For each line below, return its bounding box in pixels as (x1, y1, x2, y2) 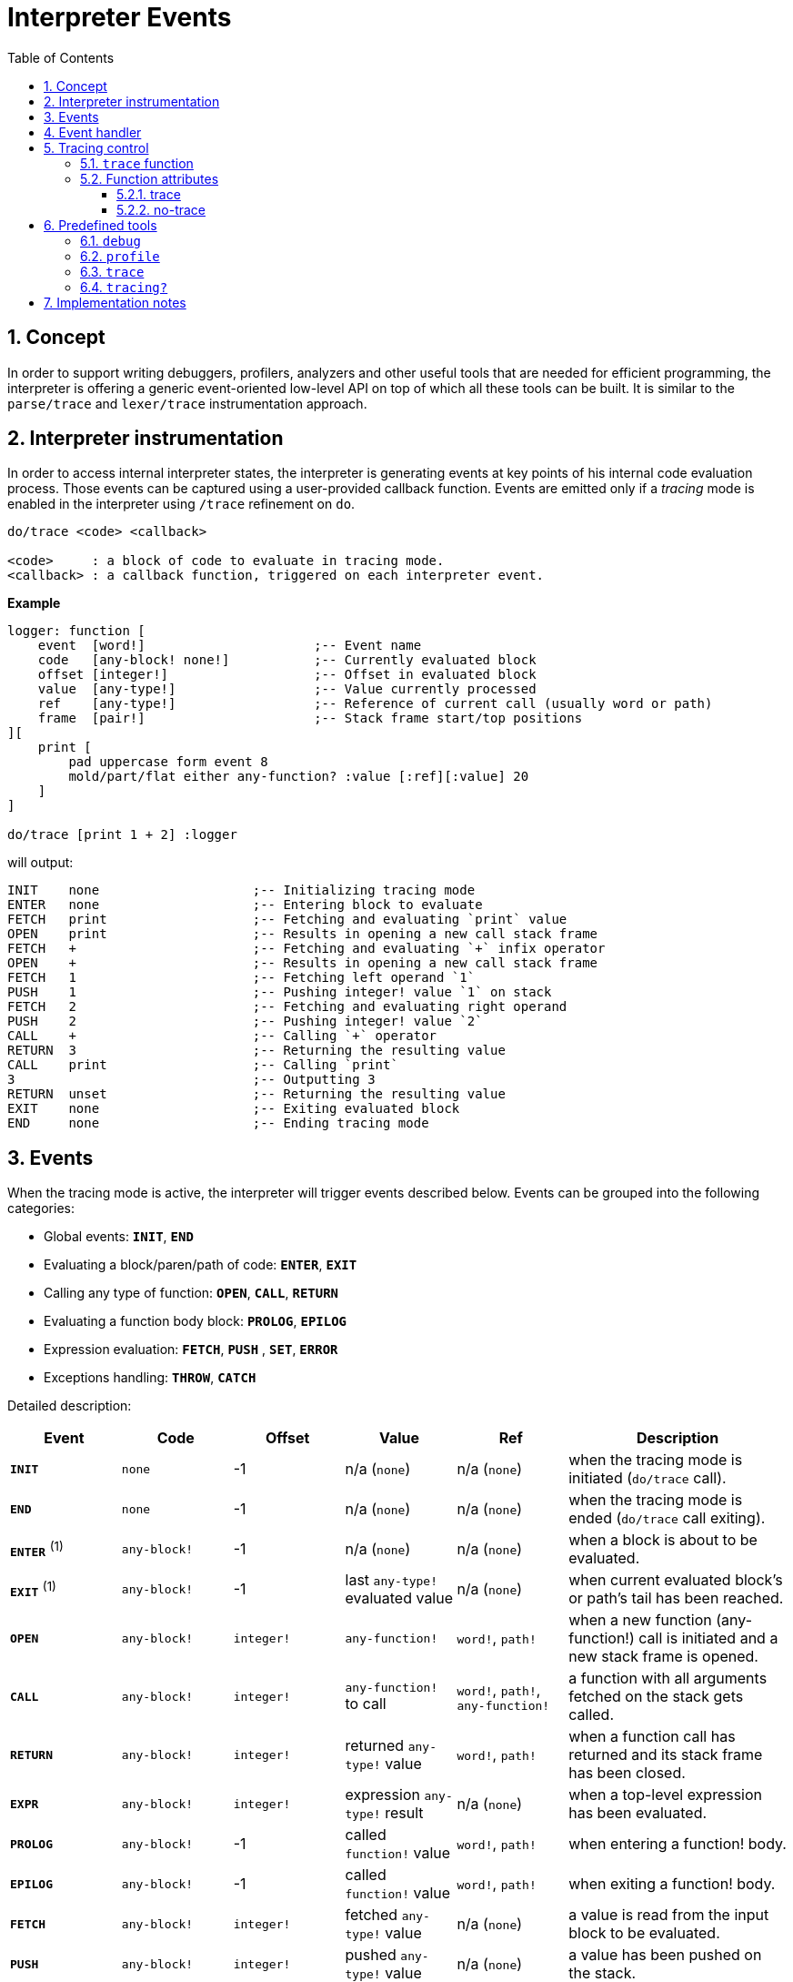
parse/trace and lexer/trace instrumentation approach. (7, 395, 367, 411)
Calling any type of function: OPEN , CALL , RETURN (44, 1285, 339, 1301)
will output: (7, 854, 74, 871)
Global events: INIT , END (44, 1229, 194, 1245)
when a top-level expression (568, 1785, 763, 1805)
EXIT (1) (10, 1578, 56, 1599)
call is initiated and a (638, 1629, 778, 1648)
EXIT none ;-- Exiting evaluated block (7, 1101, 460, 1117)
